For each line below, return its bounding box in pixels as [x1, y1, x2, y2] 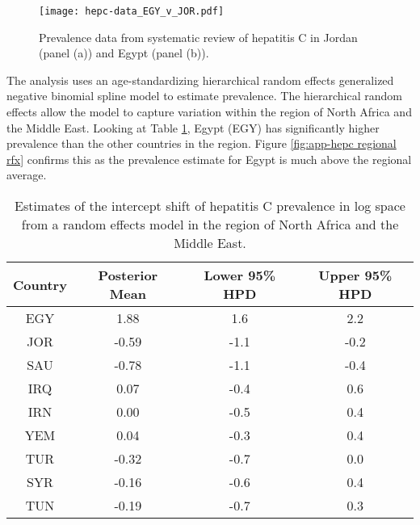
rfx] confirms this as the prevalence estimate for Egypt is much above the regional [6, 150, 412, 167]
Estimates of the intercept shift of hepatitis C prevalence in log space [15, 196, 405, 215]
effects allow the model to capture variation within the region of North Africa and [6, 103, 412, 120]
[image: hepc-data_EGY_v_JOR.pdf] [39, 6, 225, 17]
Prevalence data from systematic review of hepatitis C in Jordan [39, 28, 358, 45]
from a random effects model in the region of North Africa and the [21, 215, 399, 233]
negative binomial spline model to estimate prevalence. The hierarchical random [6, 87, 402, 104]
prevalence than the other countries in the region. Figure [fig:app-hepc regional [6, 135, 397, 152]
